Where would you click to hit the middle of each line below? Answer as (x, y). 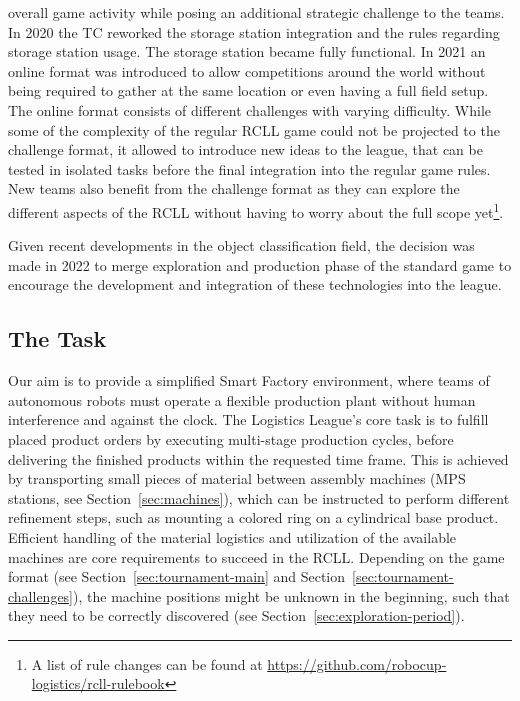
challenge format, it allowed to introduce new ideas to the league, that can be (245, 149)
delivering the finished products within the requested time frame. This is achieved (258, 458)
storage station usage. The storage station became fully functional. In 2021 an (247, 51)
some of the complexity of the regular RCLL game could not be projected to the (254, 129)
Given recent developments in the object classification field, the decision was (241, 245)
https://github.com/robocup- (357, 663)
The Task (57, 338)
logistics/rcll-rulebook (98, 683)
